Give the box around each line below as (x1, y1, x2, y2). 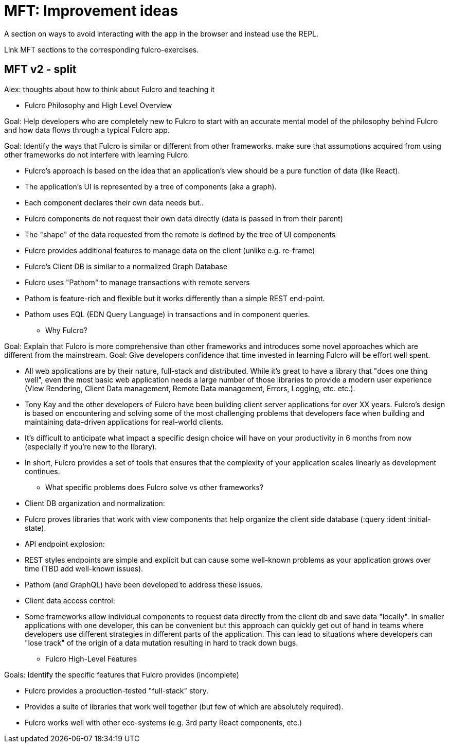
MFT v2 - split (4, 63, 77, 76)
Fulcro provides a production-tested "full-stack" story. (25, 686, 208, 695)
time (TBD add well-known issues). (25, 564, 143, 573)
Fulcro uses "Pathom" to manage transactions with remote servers (25, 277, 250, 287)
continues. (25, 466, 60, 476)
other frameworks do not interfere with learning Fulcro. (4, 150, 190, 159)
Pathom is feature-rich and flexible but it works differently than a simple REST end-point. (25, 293, 325, 303)
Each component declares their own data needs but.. (25, 198, 204, 207)
